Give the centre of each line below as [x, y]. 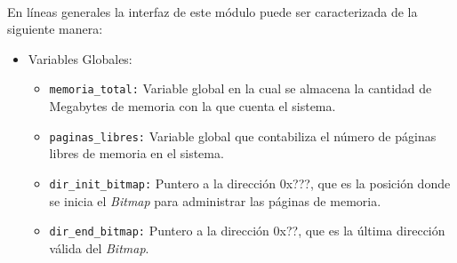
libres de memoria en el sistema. [136, 153]
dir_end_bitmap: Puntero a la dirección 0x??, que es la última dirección [247, 231]
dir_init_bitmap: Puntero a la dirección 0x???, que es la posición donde [250, 183]
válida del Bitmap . [99, 247]
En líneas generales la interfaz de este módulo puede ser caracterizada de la [212, 11]
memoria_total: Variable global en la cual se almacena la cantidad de [241, 88]
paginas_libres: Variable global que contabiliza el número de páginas [243, 135]
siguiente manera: [55, 29]
